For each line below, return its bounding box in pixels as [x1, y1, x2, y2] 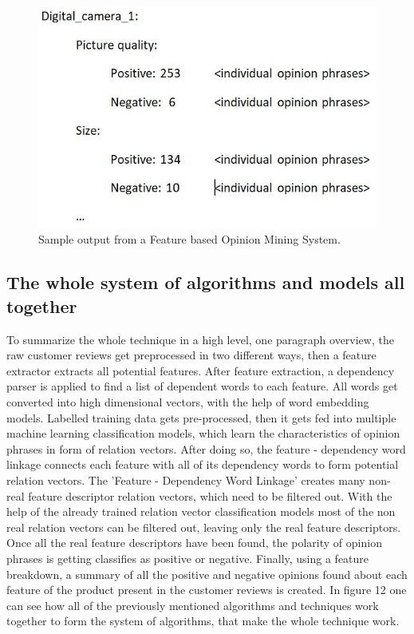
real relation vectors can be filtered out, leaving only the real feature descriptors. [6, 518, 401, 535]
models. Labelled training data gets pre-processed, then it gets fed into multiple [6, 409, 396, 426]
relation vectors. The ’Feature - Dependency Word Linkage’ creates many [6, 471, 365, 488]
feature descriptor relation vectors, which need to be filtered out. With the [28, 487, 392, 504]
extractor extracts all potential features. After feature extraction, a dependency [6, 362, 395, 378]
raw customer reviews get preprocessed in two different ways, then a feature [6, 347, 377, 363]
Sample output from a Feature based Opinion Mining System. [38, 231, 341, 248]
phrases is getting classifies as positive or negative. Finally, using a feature [6, 549, 369, 566]
